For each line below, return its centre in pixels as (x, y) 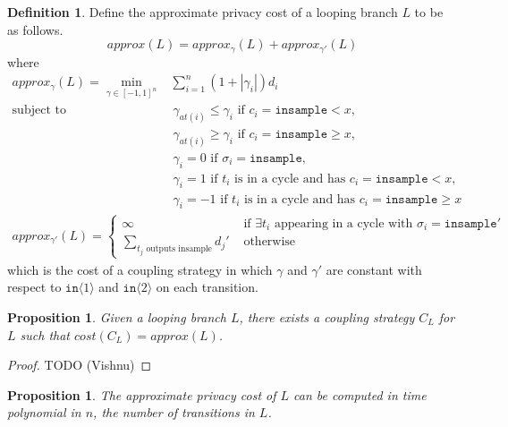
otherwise (270, 242)
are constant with (374, 269)
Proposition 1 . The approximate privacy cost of (142, 394)
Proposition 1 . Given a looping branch (117, 317)
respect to (34, 287)
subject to (39, 111)
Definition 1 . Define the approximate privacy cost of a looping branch (203, 12)
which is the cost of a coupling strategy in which (140, 269)
